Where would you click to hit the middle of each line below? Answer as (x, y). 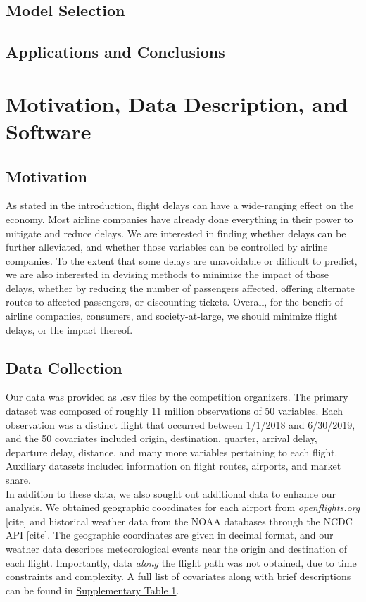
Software (49, 131)
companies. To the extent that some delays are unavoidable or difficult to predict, (182, 260)
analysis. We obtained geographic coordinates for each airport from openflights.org (183, 507)
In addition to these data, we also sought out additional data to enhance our (171, 493)
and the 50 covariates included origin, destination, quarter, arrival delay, (162, 438)
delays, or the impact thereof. (69, 329)
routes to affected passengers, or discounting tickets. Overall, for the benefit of (174, 302)
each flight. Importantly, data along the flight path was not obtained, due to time (181, 562)
